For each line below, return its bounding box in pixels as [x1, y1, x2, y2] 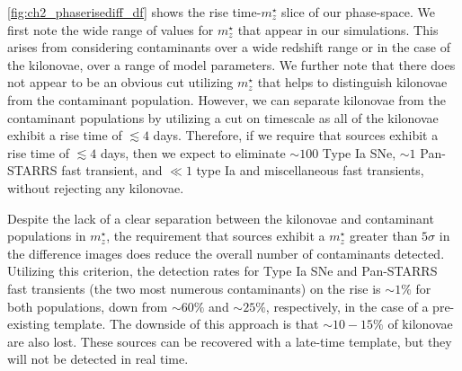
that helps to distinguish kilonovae [257, 73, 448, 92]
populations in [7, 226, 86, 245]
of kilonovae [387, 314, 453, 333]
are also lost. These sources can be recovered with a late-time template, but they [7, 331, 452, 350]
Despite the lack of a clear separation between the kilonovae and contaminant [7, 208, 434, 227]
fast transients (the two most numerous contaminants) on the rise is [7, 278, 381, 297]
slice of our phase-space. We [281, 3, 436, 21]
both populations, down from [7, 296, 168, 315]
